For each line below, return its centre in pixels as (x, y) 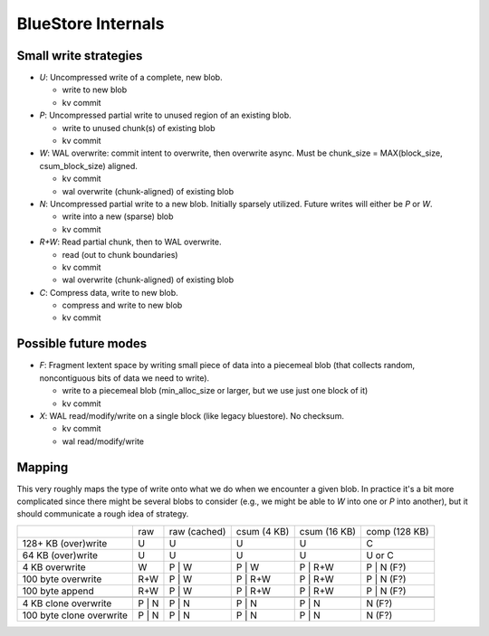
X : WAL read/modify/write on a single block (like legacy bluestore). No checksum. (192, 415)
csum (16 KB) (328, 531)
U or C (380, 555)
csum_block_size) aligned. (88, 166)
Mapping (43, 467)
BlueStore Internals (91, 24)
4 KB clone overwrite (67, 603)
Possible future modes (82, 344)
